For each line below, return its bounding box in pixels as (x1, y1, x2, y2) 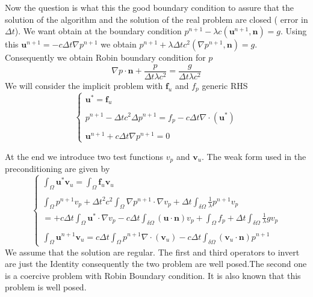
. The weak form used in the (202, 150, 306, 162)
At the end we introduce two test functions (5, 150, 164, 162)
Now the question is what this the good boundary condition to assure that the (5, 1, 294, 13)
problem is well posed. (5, 281, 87, 293)
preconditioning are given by (5, 162, 110, 175)
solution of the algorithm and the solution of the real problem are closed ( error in (5, 13, 308, 25)
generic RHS (202, 79, 248, 91)
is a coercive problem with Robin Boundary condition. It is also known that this (5, 269, 301, 281)
